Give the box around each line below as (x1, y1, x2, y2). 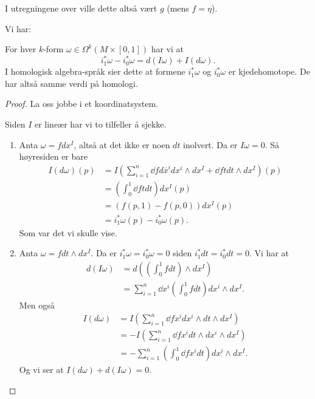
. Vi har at (249, 247, 289, 259)
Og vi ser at (19, 363, 64, 376)
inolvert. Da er (183, 138, 238, 151)
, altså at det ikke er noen (74, 138, 170, 151)
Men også (19, 298, 55, 311)
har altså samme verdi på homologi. (5, 77, 138, 89)
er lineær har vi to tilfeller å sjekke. (34, 118, 167, 131)
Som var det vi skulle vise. (19, 226, 117, 239)
